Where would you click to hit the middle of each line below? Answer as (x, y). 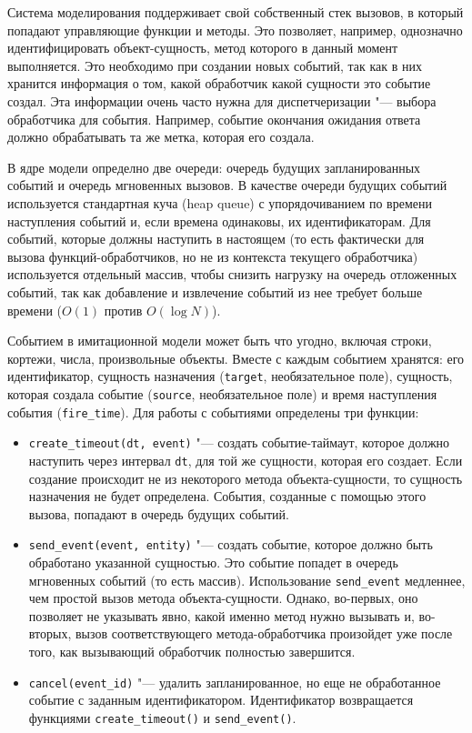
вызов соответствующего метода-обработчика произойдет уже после (264, 633)
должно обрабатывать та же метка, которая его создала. (161, 137)
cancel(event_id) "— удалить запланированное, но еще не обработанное (235, 682)
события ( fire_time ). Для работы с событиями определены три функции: (213, 412)
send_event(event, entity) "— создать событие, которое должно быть (231, 544)
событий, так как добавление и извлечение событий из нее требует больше (215, 291)
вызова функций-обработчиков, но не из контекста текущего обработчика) (213, 256)
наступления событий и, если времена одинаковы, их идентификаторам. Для (219, 221)
